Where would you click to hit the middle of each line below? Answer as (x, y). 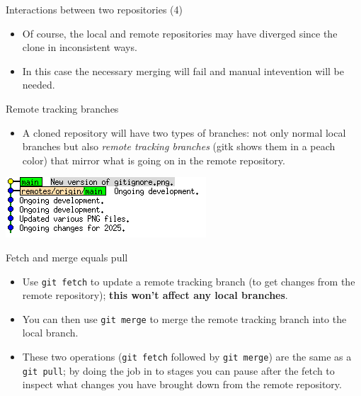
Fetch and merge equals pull (67, 257)
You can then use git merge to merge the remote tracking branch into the (184, 318)
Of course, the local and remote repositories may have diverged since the (180, 33)
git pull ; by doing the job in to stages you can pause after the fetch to (178, 370)
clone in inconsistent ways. (80, 47)
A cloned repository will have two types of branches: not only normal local (184, 132)
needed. (39, 85)
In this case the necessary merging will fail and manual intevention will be (183, 70)
